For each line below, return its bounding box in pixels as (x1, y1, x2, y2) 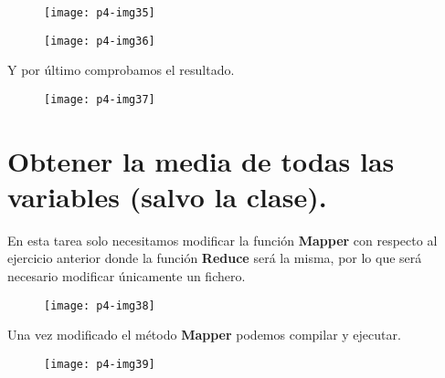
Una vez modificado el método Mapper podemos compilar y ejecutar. (7, 325, 401, 344)
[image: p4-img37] (44, 92, 155, 106)
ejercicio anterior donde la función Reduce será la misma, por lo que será (7, 248, 422, 268)
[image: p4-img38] (44, 299, 155, 312)
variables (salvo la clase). (7, 177, 327, 215)
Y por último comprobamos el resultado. (7, 60, 235, 79)
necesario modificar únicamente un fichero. (7, 267, 246, 286)
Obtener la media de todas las (7, 142, 395, 179)
